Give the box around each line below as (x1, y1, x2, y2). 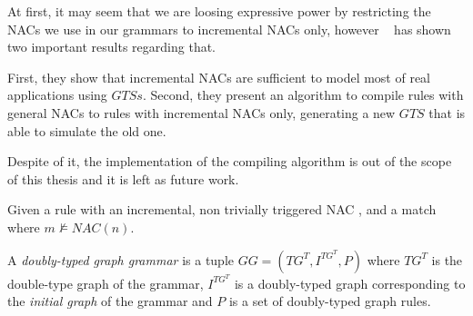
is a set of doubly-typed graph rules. (228, 291, 431, 311)
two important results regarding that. (7, 37, 216, 56)
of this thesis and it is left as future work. (7, 169, 239, 188)
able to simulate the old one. (7, 121, 166, 140)
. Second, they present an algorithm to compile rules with (142, 85, 464, 104)
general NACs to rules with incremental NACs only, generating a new (7, 103, 396, 122)
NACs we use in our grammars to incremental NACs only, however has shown (7, 19, 451, 38)
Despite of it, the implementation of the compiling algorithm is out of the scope (7, 152, 452, 171)
